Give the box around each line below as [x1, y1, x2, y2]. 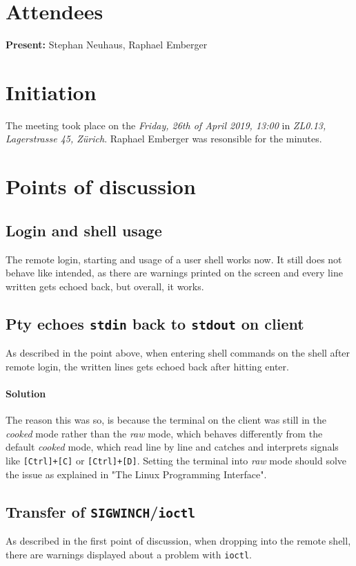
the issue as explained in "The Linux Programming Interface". [6, 466, 267, 481]
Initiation [6, 77, 97, 106]
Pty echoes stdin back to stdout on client [6, 312, 304, 334]
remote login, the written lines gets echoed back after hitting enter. [6, 359, 289, 373]
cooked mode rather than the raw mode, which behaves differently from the [6, 426, 323, 440]
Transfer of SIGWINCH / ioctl [6, 500, 196, 522]
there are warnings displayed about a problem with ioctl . [6, 547, 252, 561]
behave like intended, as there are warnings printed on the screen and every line [6, 265, 343, 280]
